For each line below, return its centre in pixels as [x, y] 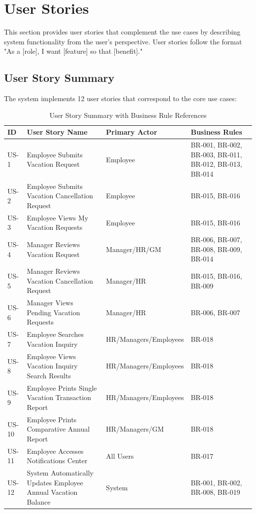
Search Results [49, 375]
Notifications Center [57, 460]
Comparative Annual [58, 429]
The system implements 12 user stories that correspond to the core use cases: [120, 98]
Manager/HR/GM [134, 249]
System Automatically [60, 473]
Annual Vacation [52, 492]
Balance [39, 502]
